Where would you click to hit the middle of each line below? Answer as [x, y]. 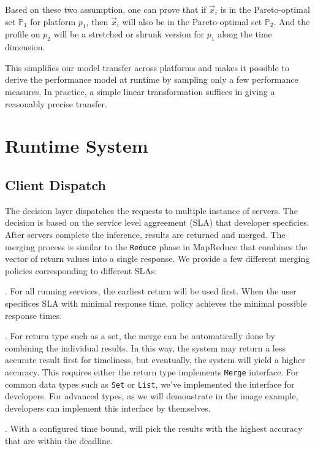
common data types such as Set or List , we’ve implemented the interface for [150, 384]
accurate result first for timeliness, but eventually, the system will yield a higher [155, 360]
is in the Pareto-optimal [265, 9]
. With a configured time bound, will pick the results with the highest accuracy [154, 428]
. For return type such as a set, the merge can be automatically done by [140, 336]
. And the [292, 21]
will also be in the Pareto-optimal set [192, 21]
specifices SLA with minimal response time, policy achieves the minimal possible [156, 303]
